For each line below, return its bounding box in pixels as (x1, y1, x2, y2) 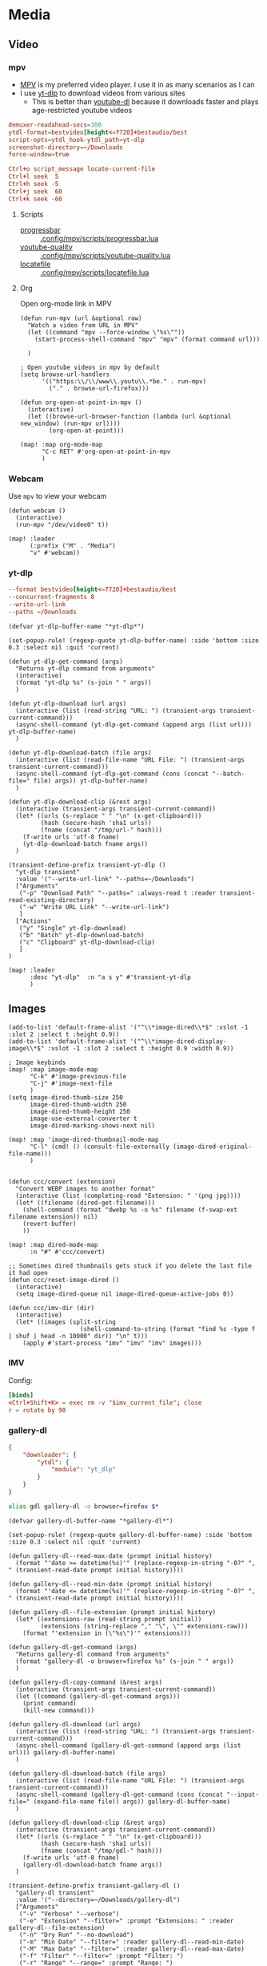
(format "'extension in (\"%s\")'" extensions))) (22, 1629, 192, 1637)
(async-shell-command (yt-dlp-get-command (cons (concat (15, 770, 209, 778)
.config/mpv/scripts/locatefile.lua (39, 267, 149, 277)
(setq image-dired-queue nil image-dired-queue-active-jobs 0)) (15, 1289, 234, 1298)
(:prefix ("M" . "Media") (29, 541, 116, 550)
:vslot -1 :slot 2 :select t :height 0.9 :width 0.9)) (47, 1044, 234, 1052)
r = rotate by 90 (8, 1406, 66, 1414)
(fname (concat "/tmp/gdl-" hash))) (40, 1847, 162, 1855)
